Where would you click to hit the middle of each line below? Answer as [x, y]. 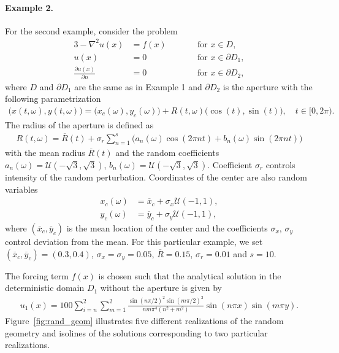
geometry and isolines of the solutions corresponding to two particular [136, 332]
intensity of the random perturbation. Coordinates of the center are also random [156, 177]
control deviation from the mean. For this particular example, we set [134, 241]
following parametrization [53, 99]
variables [21, 189]
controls [280, 164]
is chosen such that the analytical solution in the [190, 275]
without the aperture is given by [161, 288]
